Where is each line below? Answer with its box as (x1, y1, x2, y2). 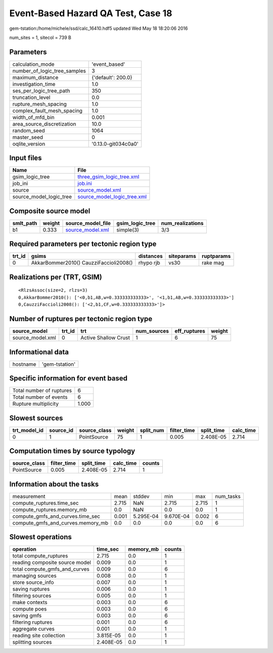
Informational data (9, 347, 69, 356)
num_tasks (215, 493, 241, 500)
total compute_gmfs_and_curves (12, 565, 89, 573)
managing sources (12, 572, 57, 579)
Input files (9, 154, 42, 162)
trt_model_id (12, 426, 44, 433)
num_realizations (161, 220, 204, 227)
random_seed (12, 127, 45, 134)
